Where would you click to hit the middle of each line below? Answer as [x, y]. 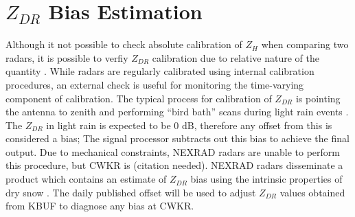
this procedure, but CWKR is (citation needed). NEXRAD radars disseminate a [174, 165]
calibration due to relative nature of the [236, 57]
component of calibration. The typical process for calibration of [139, 98]
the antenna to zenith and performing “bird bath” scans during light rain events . [177, 112]
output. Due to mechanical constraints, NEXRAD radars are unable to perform [173, 151]
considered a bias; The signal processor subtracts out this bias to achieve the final [177, 138]
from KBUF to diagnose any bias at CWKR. [100, 206]
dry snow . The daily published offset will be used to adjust [131, 192]
